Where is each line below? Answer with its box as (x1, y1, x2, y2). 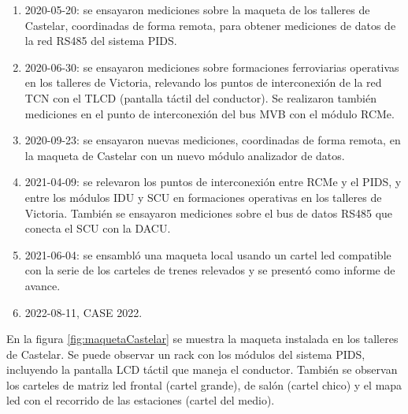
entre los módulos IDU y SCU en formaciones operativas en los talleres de (24, 188, 382, 205)
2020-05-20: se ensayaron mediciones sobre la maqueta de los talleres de (24, 2, 370, 17)
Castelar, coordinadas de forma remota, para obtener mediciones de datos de (24, 17, 396, 33)
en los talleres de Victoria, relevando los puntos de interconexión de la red (24, 74, 382, 91)
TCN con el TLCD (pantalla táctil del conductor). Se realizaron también (24, 89, 376, 106)
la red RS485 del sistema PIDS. (24, 32, 177, 49)
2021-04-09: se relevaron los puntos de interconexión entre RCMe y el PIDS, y (24, 173, 402, 190)
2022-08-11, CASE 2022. (24, 304, 143, 320)
